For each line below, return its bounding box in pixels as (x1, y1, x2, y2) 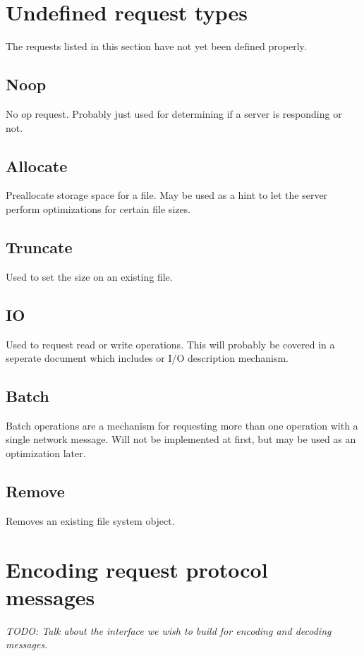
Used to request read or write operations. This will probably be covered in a (6, 336, 335, 351)
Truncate (6, 236, 73, 257)
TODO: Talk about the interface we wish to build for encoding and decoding (6, 623, 332, 638)
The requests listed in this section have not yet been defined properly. (6, 39, 307, 54)
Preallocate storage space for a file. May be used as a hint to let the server (6, 188, 328, 202)
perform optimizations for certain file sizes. (6, 201, 191, 216)
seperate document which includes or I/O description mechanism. (6, 351, 289, 365)
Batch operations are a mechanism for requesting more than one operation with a (6, 418, 358, 432)
